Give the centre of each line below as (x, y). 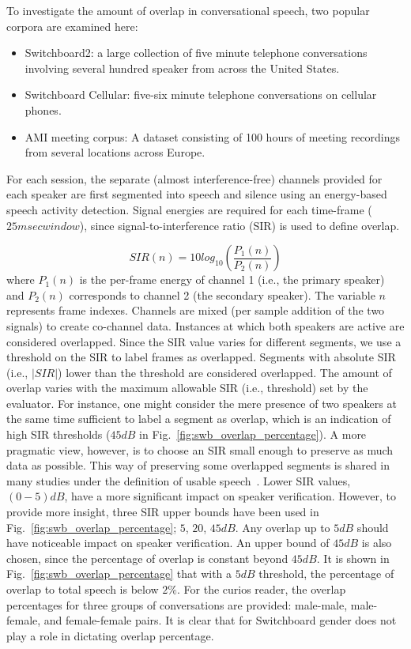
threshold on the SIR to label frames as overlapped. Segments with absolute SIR (201, 357)
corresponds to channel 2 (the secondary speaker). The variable (222, 294)
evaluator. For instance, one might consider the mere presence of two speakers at (202, 403)
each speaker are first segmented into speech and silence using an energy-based (197, 194)
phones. (43, 109)
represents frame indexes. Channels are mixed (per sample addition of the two (196, 310)
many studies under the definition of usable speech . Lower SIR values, (179, 480)
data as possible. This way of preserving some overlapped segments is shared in (198, 465)
